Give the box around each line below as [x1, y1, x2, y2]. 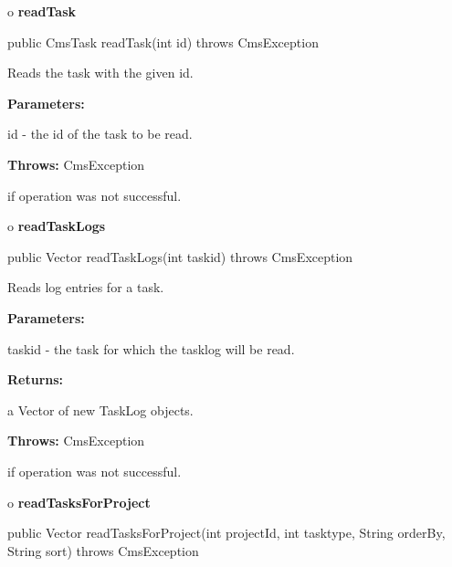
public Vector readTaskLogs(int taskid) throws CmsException [7, 247, 353, 266]
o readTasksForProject [7, 492, 151, 511]
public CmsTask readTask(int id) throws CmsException [7, 32, 319, 51]
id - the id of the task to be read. [7, 124, 193, 143]
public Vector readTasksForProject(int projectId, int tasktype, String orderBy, [7, 523, 446, 542]
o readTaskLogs [7, 216, 106, 236]
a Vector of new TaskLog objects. [7, 400, 194, 419]
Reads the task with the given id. [7, 63, 194, 82]
